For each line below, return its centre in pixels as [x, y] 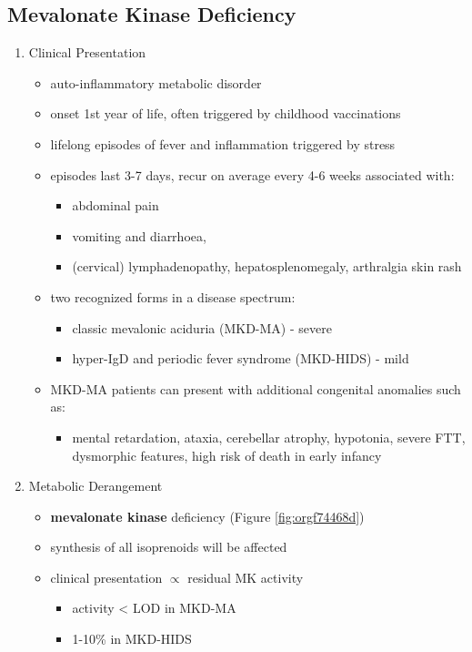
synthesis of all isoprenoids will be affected [169, 547]
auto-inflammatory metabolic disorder [156, 82]
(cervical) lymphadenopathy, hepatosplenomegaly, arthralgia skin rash [267, 266]
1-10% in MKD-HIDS [132, 639]
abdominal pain [115, 205]
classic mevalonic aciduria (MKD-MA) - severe [202, 327]
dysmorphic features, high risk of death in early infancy [227, 455]
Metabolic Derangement [95, 486]
